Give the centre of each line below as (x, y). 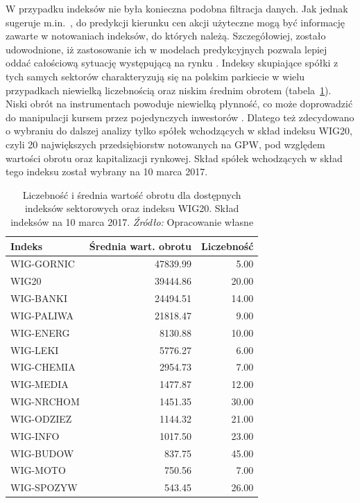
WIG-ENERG (40, 332)
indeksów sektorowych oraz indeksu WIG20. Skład (132, 208)
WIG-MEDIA (40, 384)
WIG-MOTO (38, 470)
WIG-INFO (35, 435)
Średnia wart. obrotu (140, 246)
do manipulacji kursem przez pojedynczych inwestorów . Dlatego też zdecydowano (180, 117)
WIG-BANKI (39, 298)
